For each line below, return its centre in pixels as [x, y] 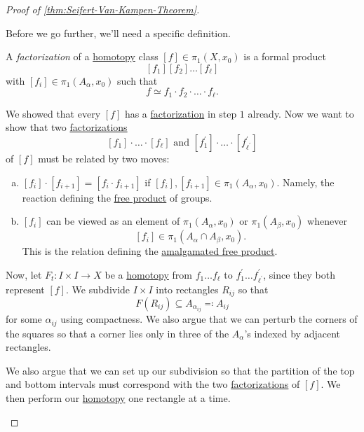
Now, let [24, 274]
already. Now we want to [301, 113]
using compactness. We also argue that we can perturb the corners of [209, 319]
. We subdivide [98, 289]
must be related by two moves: [104, 159]
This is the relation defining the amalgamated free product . [150, 251]
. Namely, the [305, 182]
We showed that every [53, 113]
